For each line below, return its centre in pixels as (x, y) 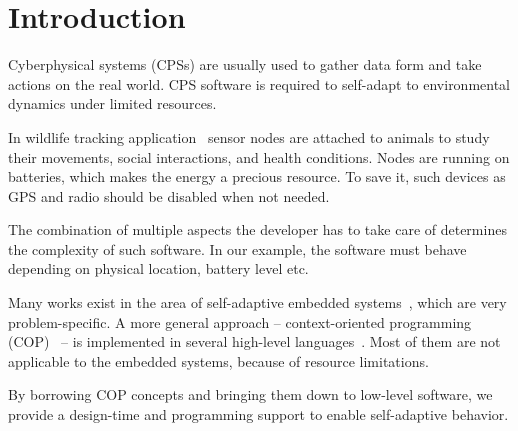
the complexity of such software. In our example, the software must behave (237, 248)
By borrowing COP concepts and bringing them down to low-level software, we (250, 394)
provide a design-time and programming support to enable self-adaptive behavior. (258, 414)
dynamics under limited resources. (112, 103)
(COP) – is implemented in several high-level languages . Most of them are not (254, 341)
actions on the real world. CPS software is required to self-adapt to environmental (259, 83)
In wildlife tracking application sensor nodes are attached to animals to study (249, 136)
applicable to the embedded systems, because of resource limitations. (218, 360)
